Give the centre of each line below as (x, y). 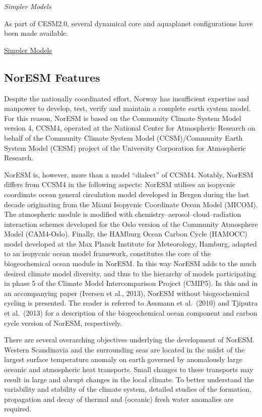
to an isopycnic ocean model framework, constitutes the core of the (108, 253)
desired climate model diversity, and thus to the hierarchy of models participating (130, 273)
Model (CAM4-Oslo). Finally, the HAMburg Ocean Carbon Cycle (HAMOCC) (126, 234)
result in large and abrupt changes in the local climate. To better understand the (129, 379)
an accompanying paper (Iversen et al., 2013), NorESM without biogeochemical (127, 293)
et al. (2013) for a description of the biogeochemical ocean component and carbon (131, 313)
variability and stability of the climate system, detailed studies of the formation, (128, 389)
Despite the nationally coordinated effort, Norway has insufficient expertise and (127, 98)
